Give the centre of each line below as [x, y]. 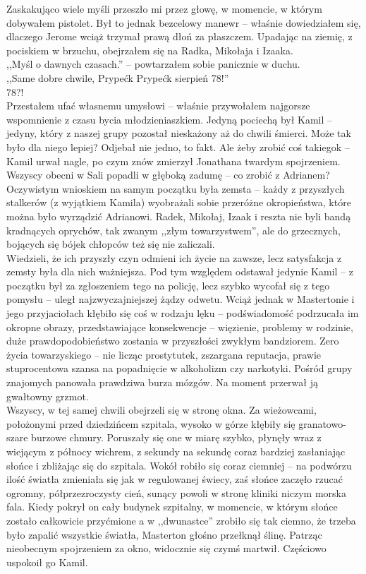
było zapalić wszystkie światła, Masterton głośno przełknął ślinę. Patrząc [164, 534]
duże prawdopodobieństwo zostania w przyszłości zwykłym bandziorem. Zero [173, 341]
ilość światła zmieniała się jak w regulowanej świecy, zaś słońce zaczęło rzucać [175, 479]
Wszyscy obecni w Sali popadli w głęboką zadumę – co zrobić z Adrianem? [168, 175]
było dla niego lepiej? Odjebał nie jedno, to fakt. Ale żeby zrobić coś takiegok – [178, 147]
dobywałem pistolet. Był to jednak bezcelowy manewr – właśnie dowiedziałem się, [184, 22]
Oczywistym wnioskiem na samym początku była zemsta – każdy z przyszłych [176, 188]
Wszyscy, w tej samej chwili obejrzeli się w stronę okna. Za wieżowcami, [161, 410]
